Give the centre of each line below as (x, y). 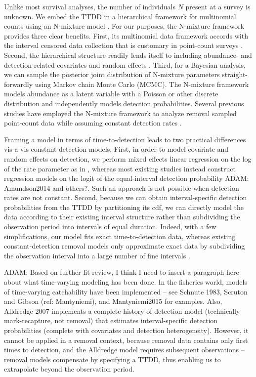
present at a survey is (218, 6)
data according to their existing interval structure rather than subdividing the (122, 217)
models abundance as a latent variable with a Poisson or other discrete (111, 94)
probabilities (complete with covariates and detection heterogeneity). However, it (126, 330)
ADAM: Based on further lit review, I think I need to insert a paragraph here (122, 272)
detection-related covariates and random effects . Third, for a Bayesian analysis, (125, 64)
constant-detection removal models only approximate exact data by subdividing (125, 246)
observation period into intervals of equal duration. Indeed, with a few (110, 227)
